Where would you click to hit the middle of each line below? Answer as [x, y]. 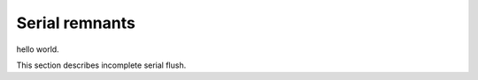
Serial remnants [76, 23]
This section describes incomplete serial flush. [101, 65]
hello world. [38, 49]
